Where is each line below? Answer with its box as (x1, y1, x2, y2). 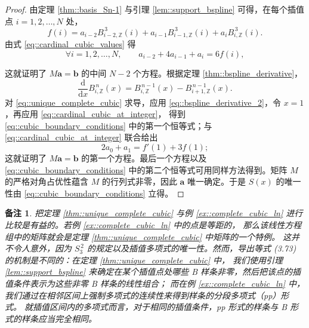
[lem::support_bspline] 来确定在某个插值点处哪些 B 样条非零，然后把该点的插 (5, 265, 301, 278)
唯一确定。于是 (187, 175, 246, 188)
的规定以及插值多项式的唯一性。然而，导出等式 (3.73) (86, 242, 296, 255)
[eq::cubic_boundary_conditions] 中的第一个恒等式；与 (5, 119, 212, 131)
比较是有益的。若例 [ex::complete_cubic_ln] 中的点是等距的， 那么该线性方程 (5, 219, 302, 231)
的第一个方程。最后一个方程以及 (81, 152, 207, 164)
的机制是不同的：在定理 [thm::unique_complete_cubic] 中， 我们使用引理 (5, 253, 283, 266)
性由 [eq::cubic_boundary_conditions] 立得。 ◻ (5, 186, 184, 199)
